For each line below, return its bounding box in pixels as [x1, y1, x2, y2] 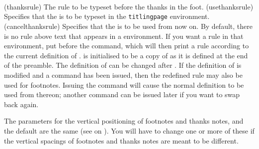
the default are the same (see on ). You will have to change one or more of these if [4, 125, 255, 136]
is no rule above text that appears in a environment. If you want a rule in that [4, 30, 244, 41]
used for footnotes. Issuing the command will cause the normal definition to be [4, 79, 244, 90]
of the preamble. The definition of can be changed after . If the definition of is [4, 60, 242, 70]
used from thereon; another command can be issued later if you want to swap [4, 89, 240, 100]
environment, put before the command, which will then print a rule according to [4, 40, 249, 51]
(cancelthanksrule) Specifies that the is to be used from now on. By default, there [4, 21, 253, 31]
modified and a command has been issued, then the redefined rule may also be [4, 70, 243, 80]
